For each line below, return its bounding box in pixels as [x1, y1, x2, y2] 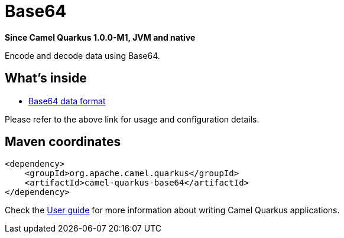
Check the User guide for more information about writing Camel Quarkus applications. [5, 205, 340, 216]
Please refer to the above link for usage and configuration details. [5, 114, 259, 124]
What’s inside [5, 71, 87, 86]
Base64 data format [28, 95, 106, 106]
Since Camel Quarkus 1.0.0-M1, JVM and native [5, 32, 196, 42]
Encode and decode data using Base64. [5, 50, 160, 61]
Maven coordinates [5, 134, 121, 150]
